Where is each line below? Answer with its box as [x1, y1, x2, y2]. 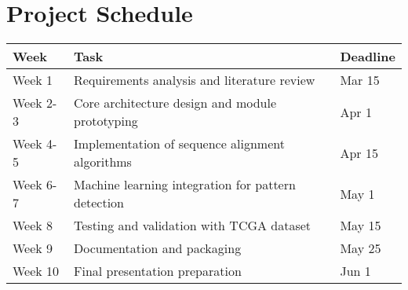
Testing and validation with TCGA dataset [74, 216, 311, 235]
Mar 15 [340, 71, 380, 90]
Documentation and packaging [74, 239, 242, 258]
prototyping [74, 112, 138, 130]
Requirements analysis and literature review [74, 71, 315, 90]
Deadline [340, 47, 395, 66]
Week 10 [13, 262, 60, 281]
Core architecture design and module [74, 94, 277, 112]
